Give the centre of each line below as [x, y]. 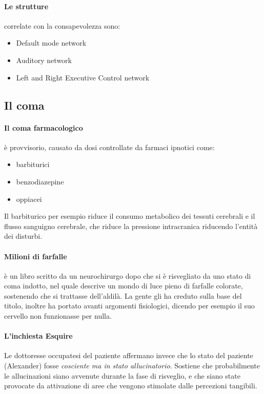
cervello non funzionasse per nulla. [58, 316]
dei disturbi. [23, 236]
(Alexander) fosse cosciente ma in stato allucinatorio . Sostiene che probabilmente [132, 366]
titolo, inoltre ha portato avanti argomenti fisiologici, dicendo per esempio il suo [129, 306]
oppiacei [29, 199]
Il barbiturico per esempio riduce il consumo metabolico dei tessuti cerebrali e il [130, 216]
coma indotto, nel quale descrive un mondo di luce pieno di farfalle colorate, [124, 286]
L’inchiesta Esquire [38, 336]
